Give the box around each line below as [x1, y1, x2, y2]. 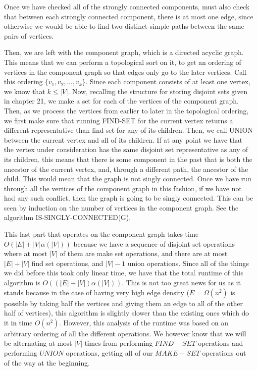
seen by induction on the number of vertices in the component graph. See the [4, 202, 239, 212]
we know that [4, 86, 45, 96]
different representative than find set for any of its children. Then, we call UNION [4, 125, 253, 135]
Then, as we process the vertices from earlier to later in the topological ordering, [4, 105, 249, 115]
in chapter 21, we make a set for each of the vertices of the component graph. [4, 96, 239, 106]
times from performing [84, 338, 153, 348]
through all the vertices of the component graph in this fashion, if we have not [4, 183, 242, 193]
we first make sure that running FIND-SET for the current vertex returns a [4, 115, 233, 125]
